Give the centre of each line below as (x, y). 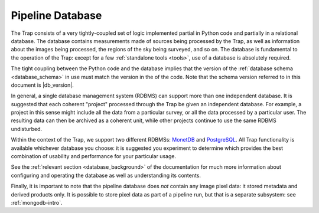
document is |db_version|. (42, 85)
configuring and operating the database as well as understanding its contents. (106, 175)
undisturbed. (27, 129)
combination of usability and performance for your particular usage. (94, 156)
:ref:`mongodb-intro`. (37, 202)
